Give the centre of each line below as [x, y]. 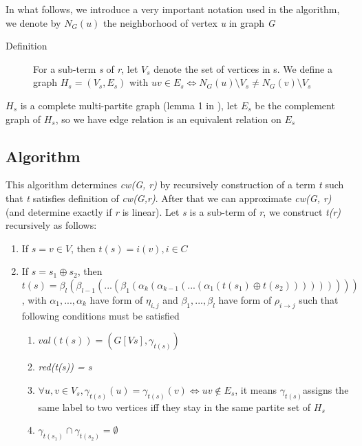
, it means [256, 389]
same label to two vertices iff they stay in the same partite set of [174, 406]
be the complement [295, 105]
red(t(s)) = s [65, 367]
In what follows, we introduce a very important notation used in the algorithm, [173, 9]
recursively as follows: [51, 225]
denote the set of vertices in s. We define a [243, 68]
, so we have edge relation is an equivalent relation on [168, 119]
